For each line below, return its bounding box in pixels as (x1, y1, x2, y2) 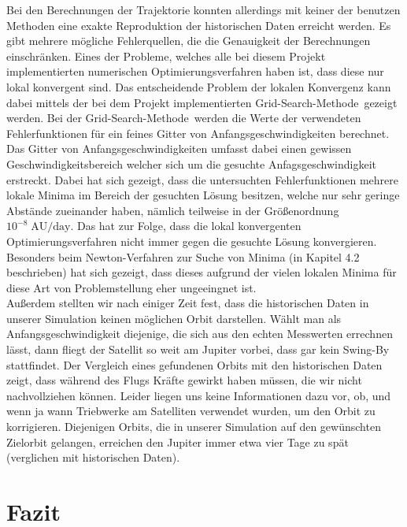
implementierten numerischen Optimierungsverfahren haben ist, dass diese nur (6, 63, 384, 80)
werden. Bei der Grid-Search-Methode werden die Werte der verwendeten (6, 109, 361, 126)
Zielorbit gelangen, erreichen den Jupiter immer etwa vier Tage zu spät (6, 433, 349, 450)
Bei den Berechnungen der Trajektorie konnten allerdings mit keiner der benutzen (6, 2, 401, 17)
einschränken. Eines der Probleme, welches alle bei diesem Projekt (6, 47, 326, 64)
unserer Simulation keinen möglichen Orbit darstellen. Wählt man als (6, 310, 342, 326)
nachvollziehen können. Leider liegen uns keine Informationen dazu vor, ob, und (6, 387, 391, 403)
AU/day (31, 221, 71, 233)
